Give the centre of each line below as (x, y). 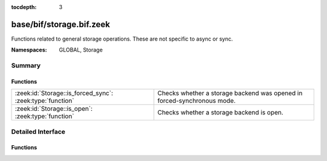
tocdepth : (24, 7)
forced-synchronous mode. (197, 101)
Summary (26, 65)
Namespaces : (29, 50)
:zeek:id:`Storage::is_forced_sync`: (64, 93)
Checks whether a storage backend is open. (221, 113)
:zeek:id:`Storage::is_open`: (54, 109)
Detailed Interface (38, 131)
